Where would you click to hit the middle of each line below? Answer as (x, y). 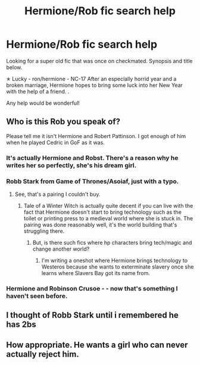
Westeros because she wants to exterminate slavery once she (118, 267)
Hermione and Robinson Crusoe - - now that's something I (92, 288)
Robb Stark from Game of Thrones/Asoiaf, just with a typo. (93, 181)
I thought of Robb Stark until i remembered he (92, 315)
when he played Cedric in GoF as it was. (56, 142)
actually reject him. (43, 354)
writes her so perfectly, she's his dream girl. (71, 165)
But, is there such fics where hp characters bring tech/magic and (112, 242)
